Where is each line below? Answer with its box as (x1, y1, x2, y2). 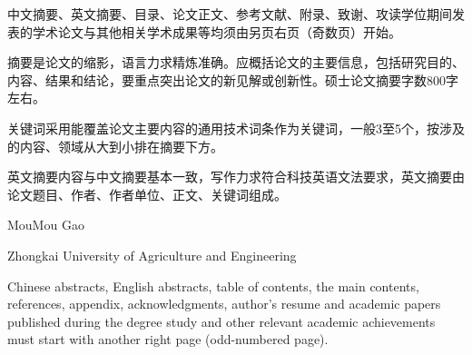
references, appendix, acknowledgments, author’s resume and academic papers (7, 294, 441, 313)
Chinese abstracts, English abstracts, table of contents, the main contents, (7, 276, 419, 295)
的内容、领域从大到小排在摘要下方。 (7, 136, 223, 155)
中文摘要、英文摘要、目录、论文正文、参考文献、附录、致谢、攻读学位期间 (7, 5, 452, 23)
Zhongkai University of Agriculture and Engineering (7, 245, 297, 264)
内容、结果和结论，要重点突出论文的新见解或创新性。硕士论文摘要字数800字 (7, 70, 458, 89)
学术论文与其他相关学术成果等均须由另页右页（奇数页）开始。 (32, 22, 401, 41)
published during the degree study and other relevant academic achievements (7, 311, 436, 330)
